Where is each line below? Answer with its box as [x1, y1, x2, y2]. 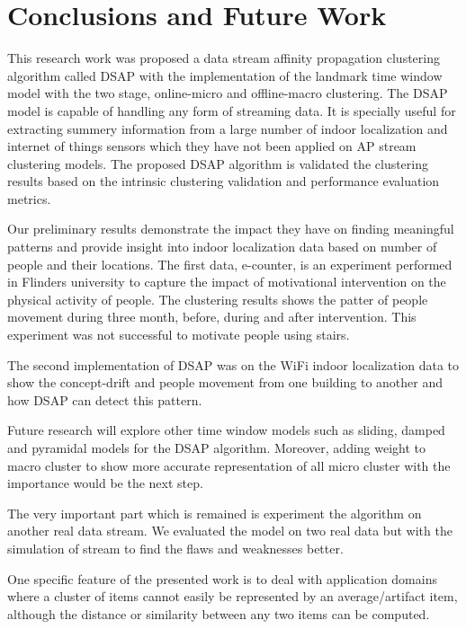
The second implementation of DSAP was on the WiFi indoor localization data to [7, 355, 460, 374]
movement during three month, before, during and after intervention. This [7, 307, 417, 326]
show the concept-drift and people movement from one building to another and [7, 373, 443, 392]
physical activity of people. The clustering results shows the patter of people [7, 289, 428, 308]
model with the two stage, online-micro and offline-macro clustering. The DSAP [7, 84, 448, 102]
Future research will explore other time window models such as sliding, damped [7, 421, 445, 439]
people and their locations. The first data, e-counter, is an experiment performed [7, 254, 453, 273]
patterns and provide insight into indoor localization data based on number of [7, 237, 437, 256]
